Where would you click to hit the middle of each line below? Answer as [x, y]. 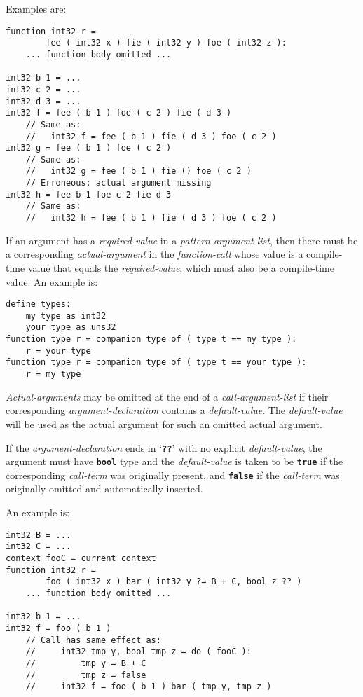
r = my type [53, 374]
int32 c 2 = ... [43, 89]
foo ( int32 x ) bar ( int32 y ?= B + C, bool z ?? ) [174, 582]
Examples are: [36, 8]
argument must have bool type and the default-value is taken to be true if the [174, 461]
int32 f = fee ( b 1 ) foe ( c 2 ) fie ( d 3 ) [119, 113]
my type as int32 [66, 316]
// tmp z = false [86, 675]
